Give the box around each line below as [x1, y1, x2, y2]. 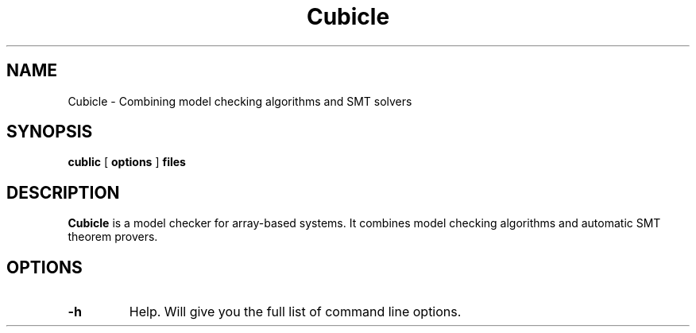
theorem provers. [68, 230, 158, 244]
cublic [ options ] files [68, 155, 186, 169]
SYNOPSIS [6, 122, 93, 142]
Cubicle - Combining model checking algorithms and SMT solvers [68, 94, 412, 108]
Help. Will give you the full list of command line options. [129, 304, 462, 320]
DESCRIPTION [6, 182, 120, 203]
